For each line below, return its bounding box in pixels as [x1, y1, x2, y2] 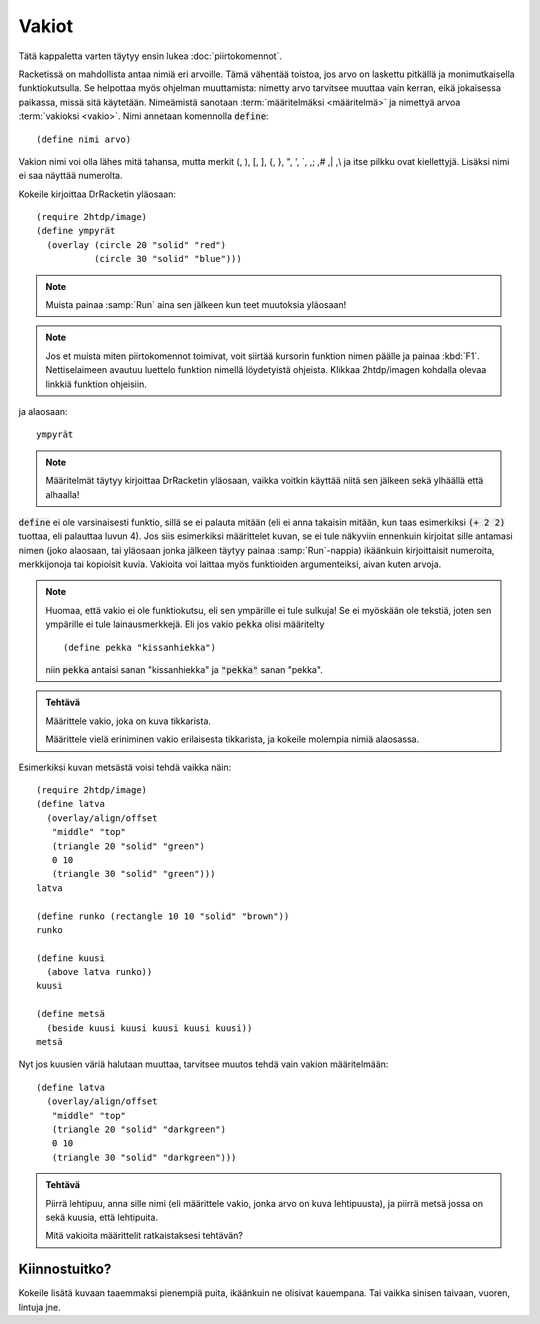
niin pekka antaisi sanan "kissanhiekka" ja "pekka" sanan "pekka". [45, 664, 324, 676]
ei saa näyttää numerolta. [18, 170, 123, 182]
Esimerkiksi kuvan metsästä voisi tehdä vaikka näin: [18, 761, 232, 773]
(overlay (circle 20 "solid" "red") [46, 239, 227, 250]
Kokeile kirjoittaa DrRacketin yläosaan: [18, 188, 177, 200]
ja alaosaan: [18, 405, 69, 417]
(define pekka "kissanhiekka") [63, 641, 217, 653]
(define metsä [36, 1008, 105, 1020]
